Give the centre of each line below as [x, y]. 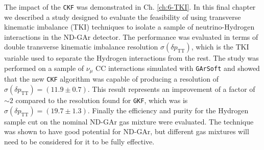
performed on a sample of [44, 68]
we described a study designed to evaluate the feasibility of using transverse [123, 17]
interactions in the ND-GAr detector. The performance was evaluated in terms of [131, 36]
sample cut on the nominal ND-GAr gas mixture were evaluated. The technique [129, 121]
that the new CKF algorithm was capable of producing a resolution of [111, 79]
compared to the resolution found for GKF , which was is [102, 100]
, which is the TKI [220, 47]
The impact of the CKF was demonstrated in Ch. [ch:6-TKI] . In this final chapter [130, 7]
